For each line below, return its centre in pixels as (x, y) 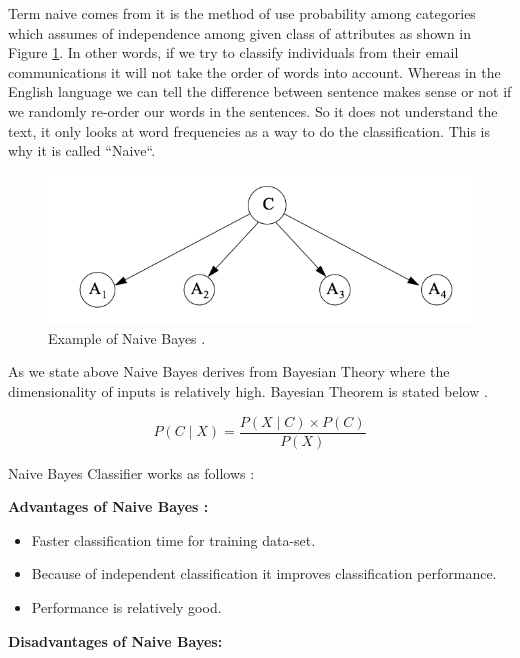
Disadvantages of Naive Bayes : (115, 640)
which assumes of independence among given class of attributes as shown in (240, 32)
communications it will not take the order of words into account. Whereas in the (254, 71)
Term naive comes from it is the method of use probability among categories (242, 13)
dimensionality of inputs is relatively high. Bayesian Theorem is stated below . (248, 391)
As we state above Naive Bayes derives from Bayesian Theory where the (229, 371)
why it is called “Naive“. (82, 150)
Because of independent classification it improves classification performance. (264, 573)
